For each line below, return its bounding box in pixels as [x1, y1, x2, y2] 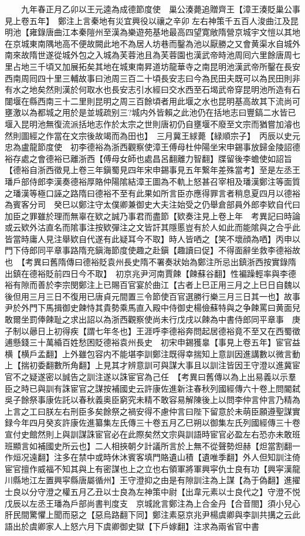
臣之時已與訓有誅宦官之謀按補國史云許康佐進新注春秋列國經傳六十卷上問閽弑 [5, 382, 300, 394]
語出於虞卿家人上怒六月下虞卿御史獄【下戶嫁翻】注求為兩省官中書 [5, 520, 259, 532]
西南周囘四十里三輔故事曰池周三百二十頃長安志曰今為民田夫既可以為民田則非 [5, 72, 300, 84]
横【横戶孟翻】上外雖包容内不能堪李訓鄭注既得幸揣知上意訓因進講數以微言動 [5, 347, 300, 359]
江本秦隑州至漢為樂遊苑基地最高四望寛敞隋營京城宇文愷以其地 [62, 26, 300, 38]
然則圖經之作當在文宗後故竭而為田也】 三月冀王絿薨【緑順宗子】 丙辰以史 [5, 129, 292, 141]
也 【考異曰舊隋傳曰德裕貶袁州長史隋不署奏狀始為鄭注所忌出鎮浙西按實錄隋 [5, 256, 296, 268]
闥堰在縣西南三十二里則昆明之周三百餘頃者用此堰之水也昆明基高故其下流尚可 [5, 94, 300, 107]
